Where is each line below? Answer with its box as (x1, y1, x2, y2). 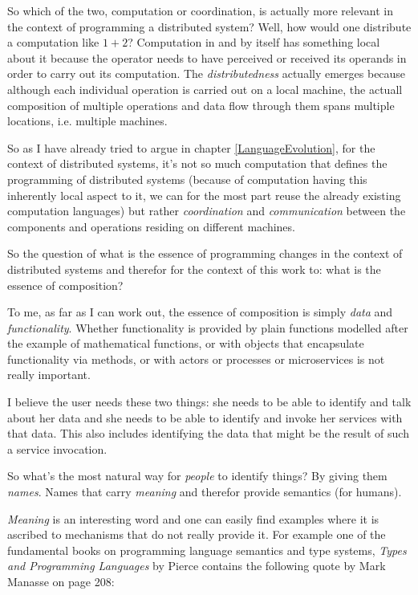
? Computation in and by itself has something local (128, 34, 380, 51)
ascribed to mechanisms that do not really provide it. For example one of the (7, 526, 386, 543)
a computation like (7, 34, 99, 51)
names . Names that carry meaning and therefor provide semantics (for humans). (7, 483, 402, 500)
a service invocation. (7, 440, 108, 457)
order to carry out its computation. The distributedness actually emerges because (7, 65, 406, 82)
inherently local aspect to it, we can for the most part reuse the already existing (7, 186, 401, 203)
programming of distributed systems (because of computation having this (7, 170, 367, 187)
